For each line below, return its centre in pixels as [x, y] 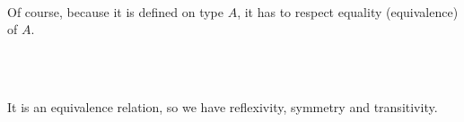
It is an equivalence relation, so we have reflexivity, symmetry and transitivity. [223, 106]
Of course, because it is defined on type [115, 11]
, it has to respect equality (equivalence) [348, 11]
